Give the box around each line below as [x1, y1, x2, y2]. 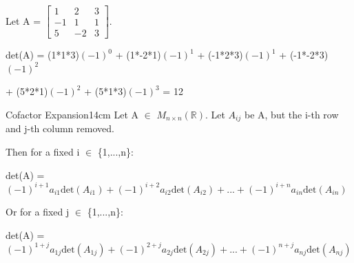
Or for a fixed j [6, 204, 70, 219]
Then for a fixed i [6, 144, 80, 158]
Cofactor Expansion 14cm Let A [6, 107, 139, 121]
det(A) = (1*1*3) [6, 48, 79, 62]
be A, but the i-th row [244, 107, 339, 121]
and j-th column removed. [6, 121, 114, 136]
